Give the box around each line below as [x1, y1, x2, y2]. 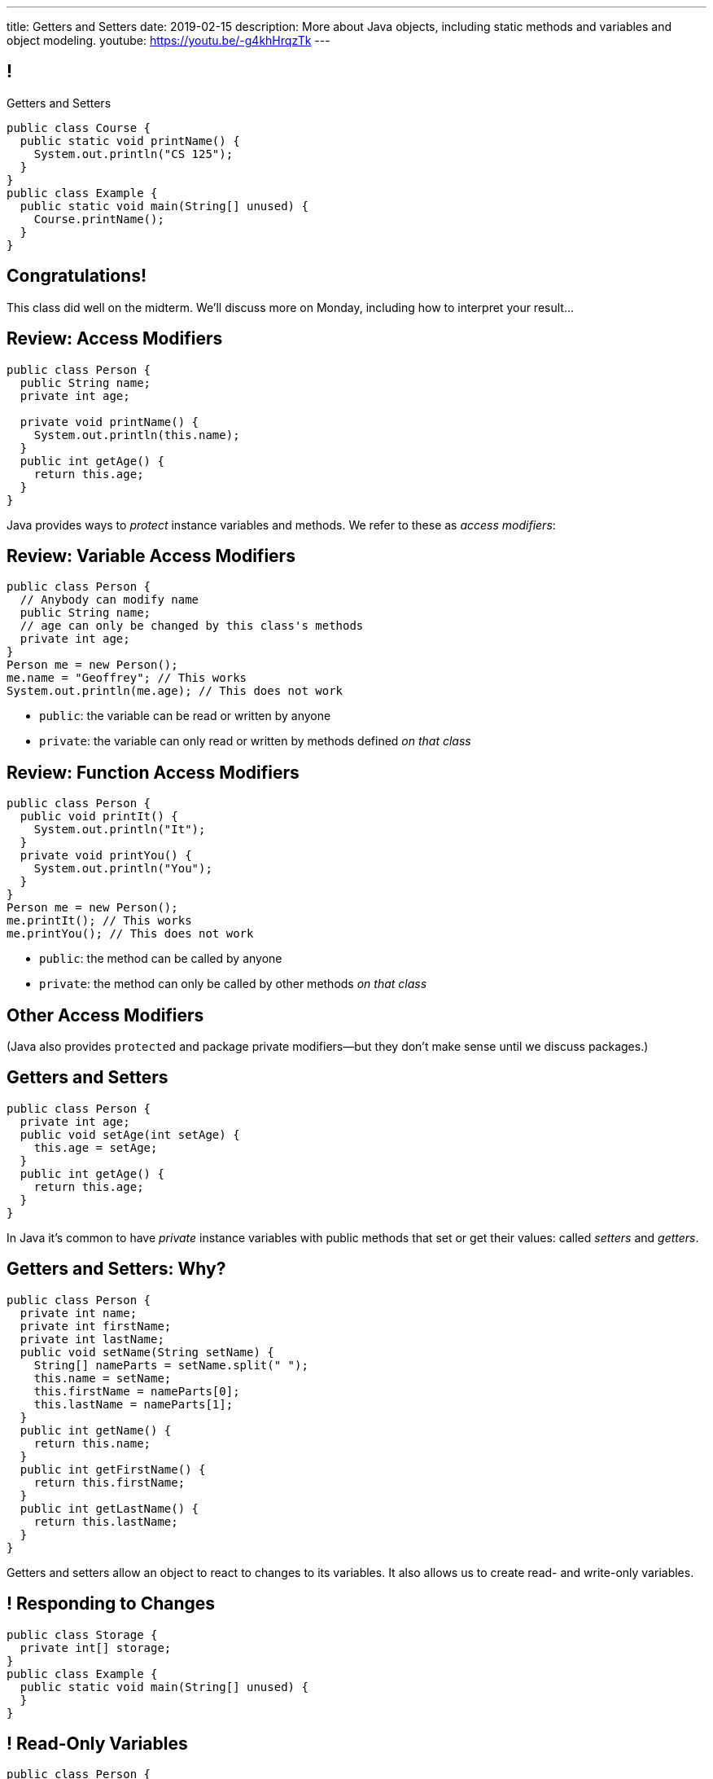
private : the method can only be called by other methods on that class [39, 977, 427, 991]
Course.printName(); [33, 212, 164, 226]
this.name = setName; [33, 1371, 172, 1385]
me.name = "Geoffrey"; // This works [7, 671, 247, 685]
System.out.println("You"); [33, 862, 212, 876]
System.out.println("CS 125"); [33, 147, 234, 160]
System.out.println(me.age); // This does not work [7, 684, 343, 698]
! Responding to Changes [7, 1593, 216, 1614]
